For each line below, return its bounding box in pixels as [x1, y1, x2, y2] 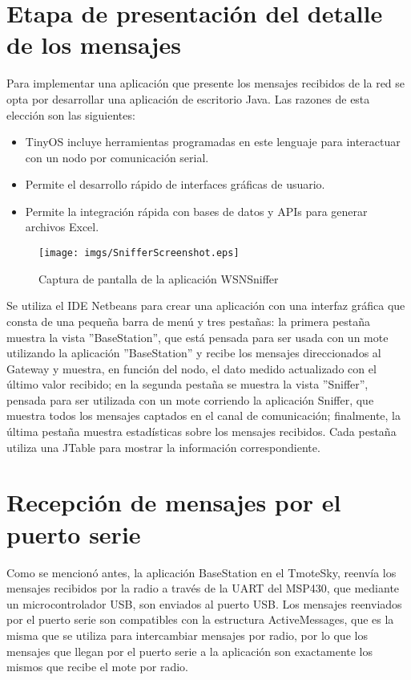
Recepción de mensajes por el [6, 486, 341, 519]
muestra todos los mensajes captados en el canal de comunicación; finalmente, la [6, 407, 401, 424]
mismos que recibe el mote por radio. [6, 658, 188, 675]
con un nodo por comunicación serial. [25, 149, 209, 165]
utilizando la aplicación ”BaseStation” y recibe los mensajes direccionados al [6, 344, 381, 361]
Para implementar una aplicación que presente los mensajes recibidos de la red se [6, 75, 405, 92]
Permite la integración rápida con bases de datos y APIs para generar [25, 202, 368, 219]
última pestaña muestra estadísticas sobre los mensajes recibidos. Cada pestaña [6, 423, 397, 440]
